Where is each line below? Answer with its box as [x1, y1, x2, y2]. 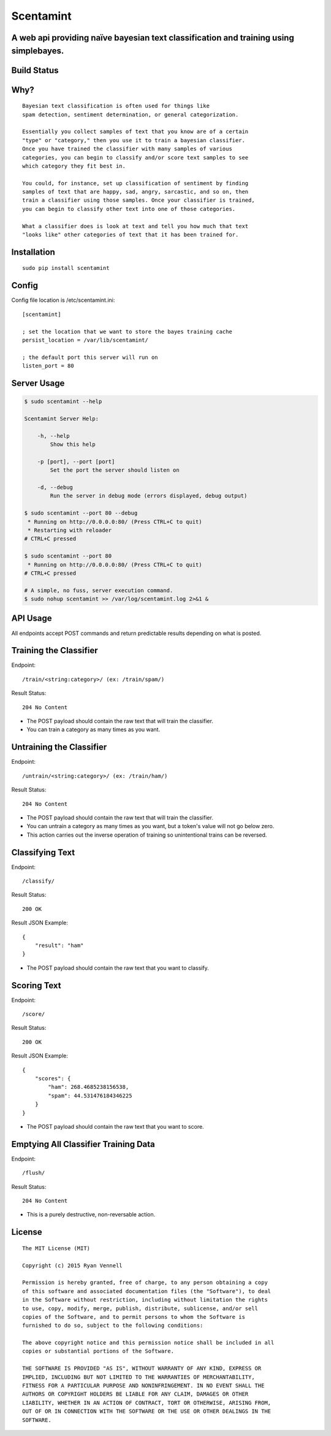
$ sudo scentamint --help [24, 398, 102, 405]
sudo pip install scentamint [22, 264, 110, 272]
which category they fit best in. [22, 163, 126, 169]
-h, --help [37, 432, 70, 439]
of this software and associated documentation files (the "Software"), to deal [22, 1288, 272, 1294]
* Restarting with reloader [28, 526, 112, 534]
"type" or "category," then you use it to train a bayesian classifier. [22, 137, 245, 144]
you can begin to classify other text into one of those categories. [22, 205, 236, 212]
